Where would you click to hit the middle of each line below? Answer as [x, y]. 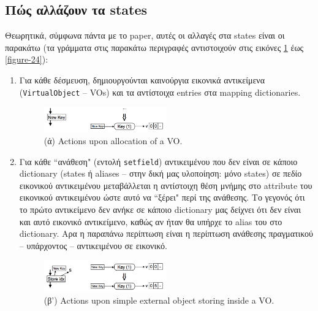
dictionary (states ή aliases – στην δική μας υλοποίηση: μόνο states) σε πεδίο [161, 173]
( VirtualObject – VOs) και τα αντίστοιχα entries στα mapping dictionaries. [160, 92]
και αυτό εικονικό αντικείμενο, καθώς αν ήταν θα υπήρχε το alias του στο [151, 221]
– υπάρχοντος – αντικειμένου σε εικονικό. [93, 245]
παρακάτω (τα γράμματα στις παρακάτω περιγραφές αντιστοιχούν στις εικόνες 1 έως [154, 47]
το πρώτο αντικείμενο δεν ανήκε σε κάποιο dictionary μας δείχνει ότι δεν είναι [160, 209]
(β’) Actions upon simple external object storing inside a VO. [159, 300]
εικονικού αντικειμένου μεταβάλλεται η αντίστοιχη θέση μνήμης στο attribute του [166, 185]
